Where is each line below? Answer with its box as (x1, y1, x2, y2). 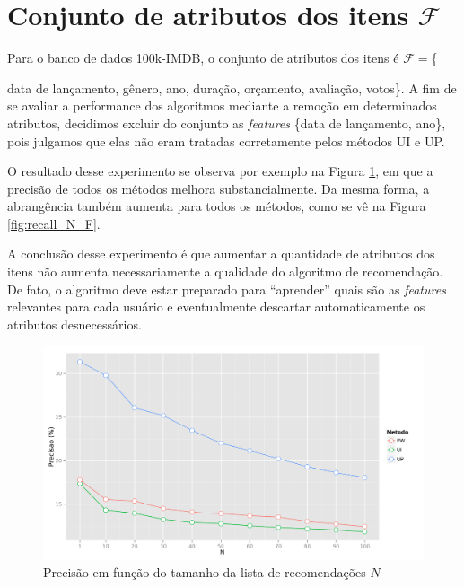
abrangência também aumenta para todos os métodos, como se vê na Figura (7, 197, 426, 215)
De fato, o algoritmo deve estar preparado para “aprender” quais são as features (7, 279, 446, 298)
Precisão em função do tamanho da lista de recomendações (43, 563, 366, 582)
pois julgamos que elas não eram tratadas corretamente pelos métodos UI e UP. (7, 131, 445, 150)
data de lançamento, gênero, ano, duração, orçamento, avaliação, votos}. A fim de (7, 78, 457, 97)
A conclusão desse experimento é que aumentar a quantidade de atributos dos (7, 244, 435, 263)
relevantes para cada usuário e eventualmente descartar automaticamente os (7, 297, 425, 316)
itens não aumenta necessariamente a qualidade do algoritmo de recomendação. (7, 262, 443, 281)
